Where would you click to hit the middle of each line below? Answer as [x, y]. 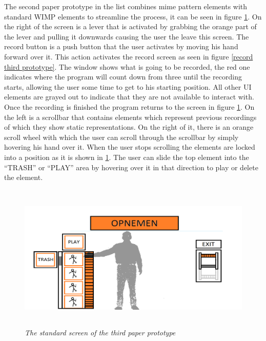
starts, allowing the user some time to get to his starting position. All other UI [128, 86]
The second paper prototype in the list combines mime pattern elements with [126, 6]
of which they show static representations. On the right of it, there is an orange [129, 127]
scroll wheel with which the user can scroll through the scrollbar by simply [121, 137]
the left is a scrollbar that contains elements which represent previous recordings [130, 117]
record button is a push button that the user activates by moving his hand [121, 46]
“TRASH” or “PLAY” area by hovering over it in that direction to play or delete [131, 167]
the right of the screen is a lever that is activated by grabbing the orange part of [130, 26]
